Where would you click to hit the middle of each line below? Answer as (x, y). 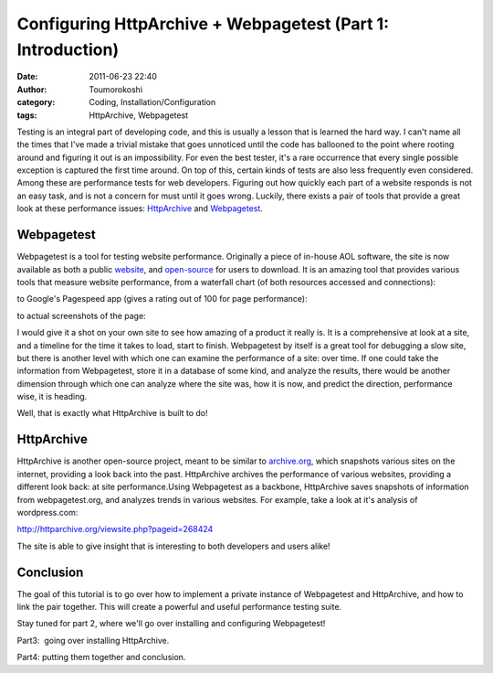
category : (36, 102)
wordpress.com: (47, 512)
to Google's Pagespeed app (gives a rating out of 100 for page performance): (162, 299)
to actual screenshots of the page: (81, 315)
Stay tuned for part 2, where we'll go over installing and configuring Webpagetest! (171, 624)
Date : (27, 77)
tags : (27, 115)
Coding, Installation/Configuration (152, 102)
